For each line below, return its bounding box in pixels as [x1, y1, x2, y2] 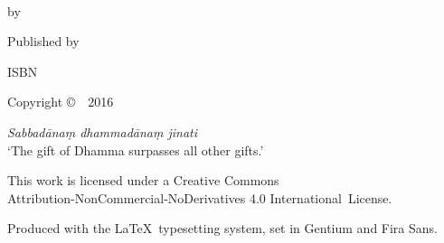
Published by [7, 32, 80, 51]
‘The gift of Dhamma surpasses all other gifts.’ [7, 140, 264, 159]
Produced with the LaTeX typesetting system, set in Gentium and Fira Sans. [7, 219, 438, 238]
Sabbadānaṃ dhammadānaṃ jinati [7, 122, 198, 141]
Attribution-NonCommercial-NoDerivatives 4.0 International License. [7, 188, 392, 207]
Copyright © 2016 [7, 92, 114, 111]
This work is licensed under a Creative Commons [7, 171, 279, 190]
